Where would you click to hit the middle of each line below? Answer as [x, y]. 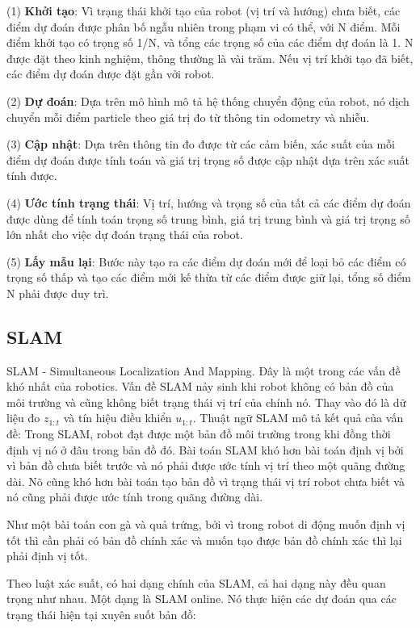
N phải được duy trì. [58, 293]
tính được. [32, 176]
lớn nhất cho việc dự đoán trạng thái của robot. [125, 234]
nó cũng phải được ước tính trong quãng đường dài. [135, 497]
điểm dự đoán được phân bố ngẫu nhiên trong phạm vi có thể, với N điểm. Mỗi [204, 26]
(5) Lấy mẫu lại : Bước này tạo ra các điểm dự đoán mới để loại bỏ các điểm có [206, 261]
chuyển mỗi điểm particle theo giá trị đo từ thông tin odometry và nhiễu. [188, 117]
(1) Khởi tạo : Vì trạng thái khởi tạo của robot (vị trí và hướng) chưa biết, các [204, 10]
